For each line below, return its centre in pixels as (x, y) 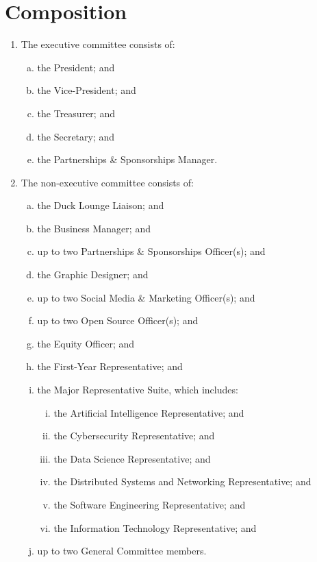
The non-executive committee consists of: (107, 182)
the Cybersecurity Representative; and (134, 436)
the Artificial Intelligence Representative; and (149, 412)
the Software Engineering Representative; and (150, 504)
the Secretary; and (76, 136)
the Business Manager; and (94, 228)
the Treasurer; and (76, 113)
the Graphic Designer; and (93, 274)
